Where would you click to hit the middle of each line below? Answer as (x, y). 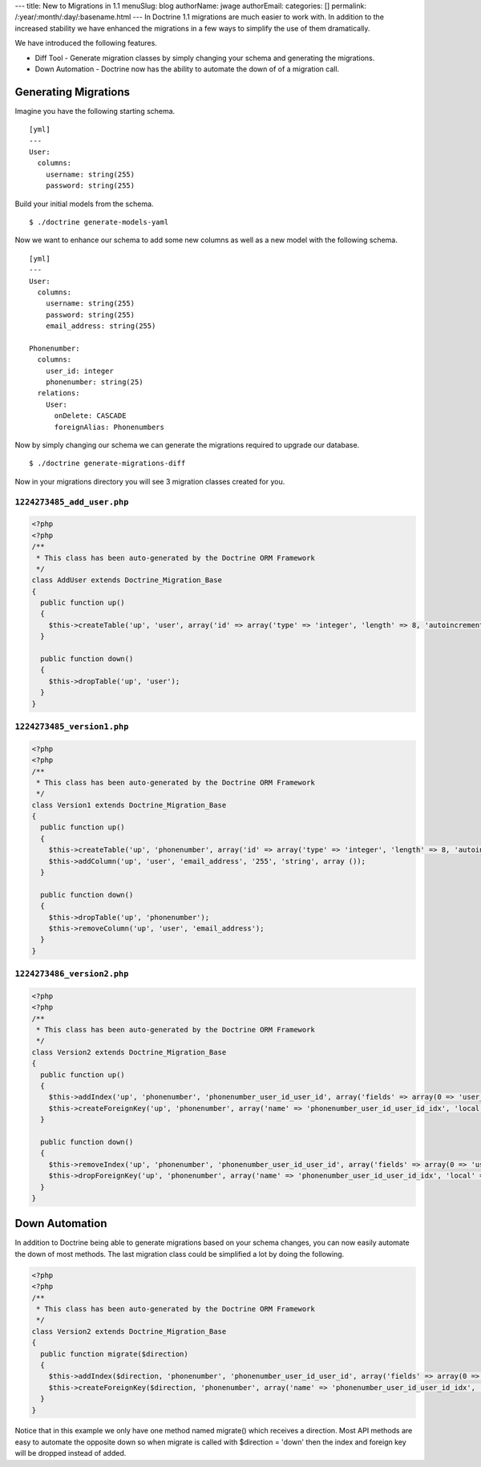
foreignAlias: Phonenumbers (109, 427)
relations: (59, 393)
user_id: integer (79, 371)
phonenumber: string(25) (94, 382)
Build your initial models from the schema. (84, 204)
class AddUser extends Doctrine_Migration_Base (127, 580)
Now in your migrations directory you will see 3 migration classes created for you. (150, 481)
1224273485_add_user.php (72, 502)
